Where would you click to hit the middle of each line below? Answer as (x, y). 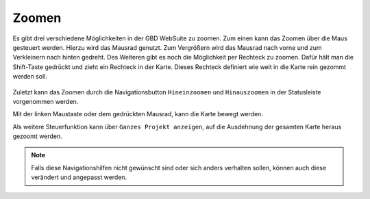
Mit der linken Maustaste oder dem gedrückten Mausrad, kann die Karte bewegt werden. (138, 114)
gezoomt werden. (38, 136)
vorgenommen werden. (46, 101)
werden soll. (30, 77)
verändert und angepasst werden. (79, 177)
